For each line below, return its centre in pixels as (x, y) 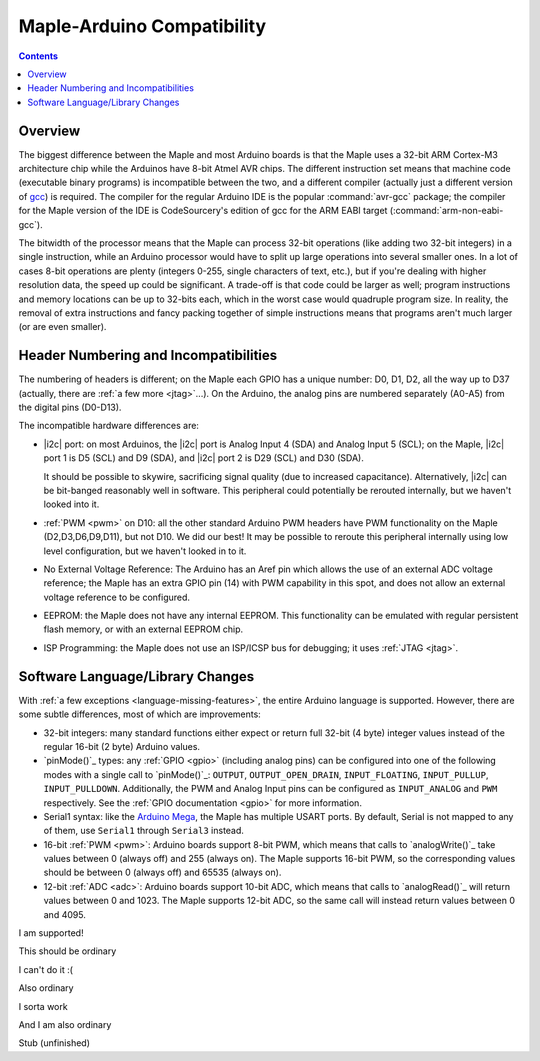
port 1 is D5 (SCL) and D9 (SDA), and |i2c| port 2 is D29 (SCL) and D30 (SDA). (203, 458)
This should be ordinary (67, 951)
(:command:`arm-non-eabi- (446, 211)
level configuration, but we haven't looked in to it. (145, 551)
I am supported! (51, 933)
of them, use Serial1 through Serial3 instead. (144, 831)
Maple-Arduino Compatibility (142, 26)
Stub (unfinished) (54, 1043)
